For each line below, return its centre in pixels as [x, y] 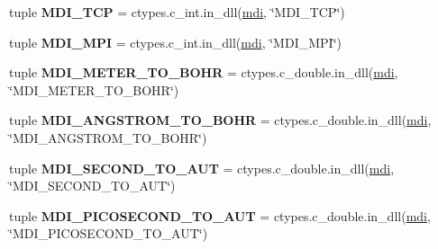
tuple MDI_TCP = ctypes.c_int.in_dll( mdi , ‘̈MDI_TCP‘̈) [177, 12]
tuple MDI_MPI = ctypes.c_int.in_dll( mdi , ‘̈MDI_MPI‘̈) [175, 42]
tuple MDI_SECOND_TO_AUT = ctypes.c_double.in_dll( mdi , [202, 168]
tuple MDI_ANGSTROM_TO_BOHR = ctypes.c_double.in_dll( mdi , [220, 120]
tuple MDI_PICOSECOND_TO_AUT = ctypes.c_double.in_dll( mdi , [220, 215]
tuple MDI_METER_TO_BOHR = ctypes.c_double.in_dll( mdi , [204, 72]
